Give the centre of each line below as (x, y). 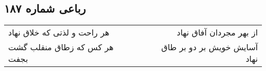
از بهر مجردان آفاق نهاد (217, 32)
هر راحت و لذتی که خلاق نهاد (59, 32)
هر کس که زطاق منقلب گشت (61, 47)
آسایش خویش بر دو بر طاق (209, 47)
